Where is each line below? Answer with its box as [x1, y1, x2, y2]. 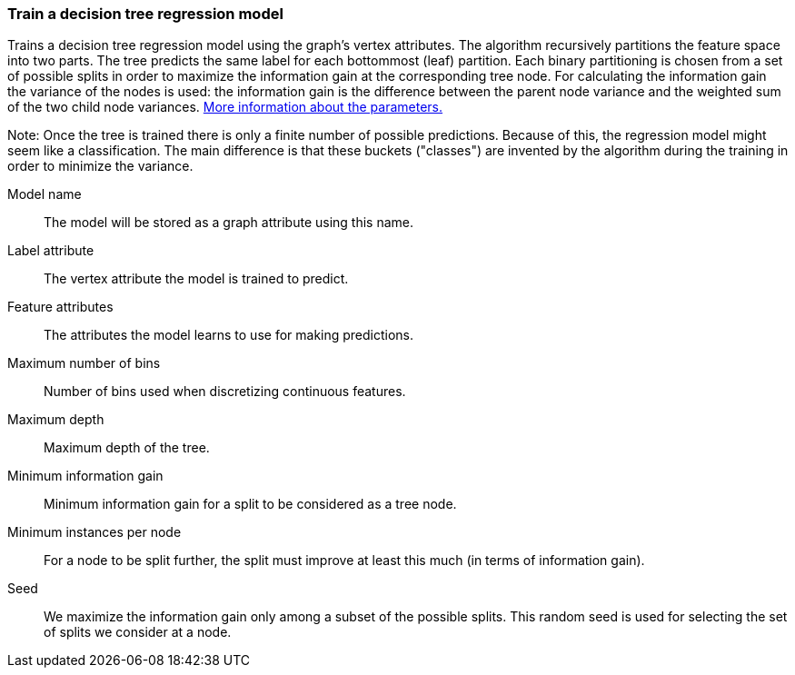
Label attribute [7, 243, 94, 259]
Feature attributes [7, 299, 114, 315]
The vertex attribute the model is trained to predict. [44, 271, 349, 287]
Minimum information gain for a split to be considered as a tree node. [44, 496, 457, 512]
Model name [7, 186, 82, 203]
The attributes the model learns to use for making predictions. [44, 327, 414, 343]
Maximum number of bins [7, 355, 161, 372]
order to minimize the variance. [7, 158, 194, 174]
